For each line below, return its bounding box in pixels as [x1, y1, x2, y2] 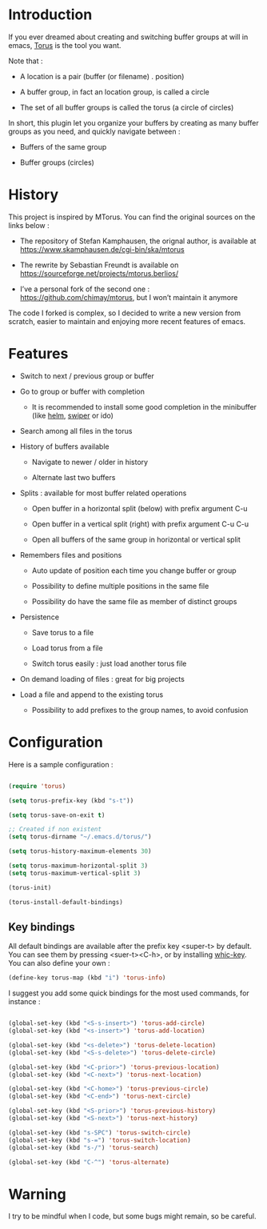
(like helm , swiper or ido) [31, 410, 114, 420]
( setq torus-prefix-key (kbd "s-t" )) [8, 796, 134, 805]
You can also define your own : [8, 959, 110, 968]
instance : [8, 997, 41, 1007]
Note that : [8, 56, 43, 66]
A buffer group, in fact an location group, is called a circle [19, 86, 210, 97]
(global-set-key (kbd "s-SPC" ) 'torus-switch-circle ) [8, 1128, 192, 1137]
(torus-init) [8, 883, 52, 891]
